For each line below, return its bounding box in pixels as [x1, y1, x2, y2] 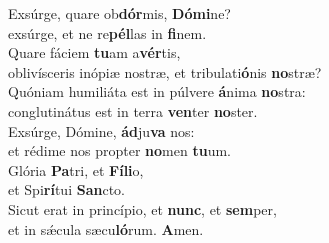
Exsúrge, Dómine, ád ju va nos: [8, 120, 195, 141]
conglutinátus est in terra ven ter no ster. [8, 100, 258, 121]
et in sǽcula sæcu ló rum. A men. [8, 218, 204, 239]
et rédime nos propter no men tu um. [8, 140, 231, 161]
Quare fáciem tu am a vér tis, [8, 42, 181, 63]
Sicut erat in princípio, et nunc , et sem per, [8, 198, 277, 219]
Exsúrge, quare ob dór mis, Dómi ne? [8, 3, 231, 23]
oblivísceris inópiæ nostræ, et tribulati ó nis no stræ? [8, 61, 322, 82]
